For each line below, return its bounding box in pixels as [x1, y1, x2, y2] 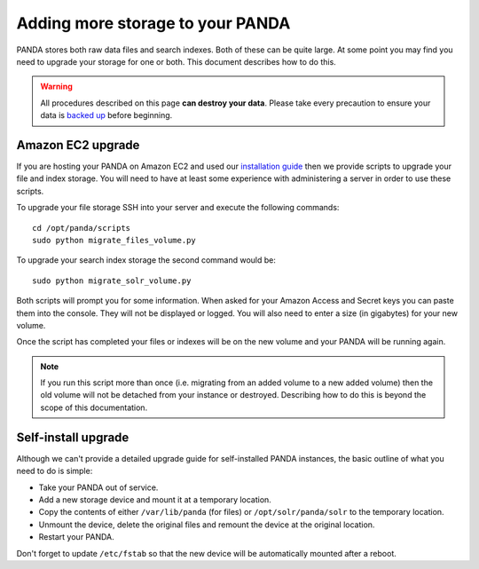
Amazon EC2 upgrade [16, 138, 140, 153]
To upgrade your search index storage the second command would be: [16, 255, 277, 265]
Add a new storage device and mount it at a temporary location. [38, 494, 272, 505]
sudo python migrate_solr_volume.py [32, 275, 192, 286]
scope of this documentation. [40, 402, 148, 413]
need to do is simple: [16, 466, 93, 477]
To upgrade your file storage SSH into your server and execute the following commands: [16, 202, 340, 213]
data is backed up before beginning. [40, 110, 173, 121]
